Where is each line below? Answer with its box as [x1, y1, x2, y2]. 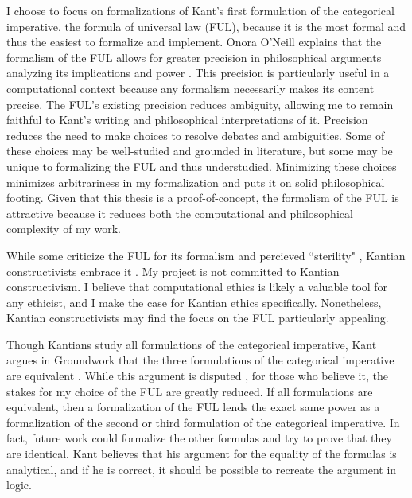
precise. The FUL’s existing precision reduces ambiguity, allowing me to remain [6, 95, 394, 112]
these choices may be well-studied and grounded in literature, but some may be [6, 142, 393, 159]
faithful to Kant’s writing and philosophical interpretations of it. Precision [6, 111, 368, 128]
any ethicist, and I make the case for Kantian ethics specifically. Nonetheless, [6, 294, 382, 310]
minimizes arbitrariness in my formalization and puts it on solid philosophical [6, 173, 385, 190]
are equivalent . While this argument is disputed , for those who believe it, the [6, 368, 388, 384]
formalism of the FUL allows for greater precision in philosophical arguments [6, 49, 382, 65]
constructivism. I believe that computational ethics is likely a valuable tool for [6, 278, 388, 295]
